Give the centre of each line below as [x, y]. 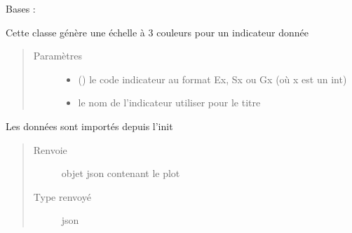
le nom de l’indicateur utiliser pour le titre [169, 103]
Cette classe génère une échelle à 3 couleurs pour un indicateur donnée [157, 32]
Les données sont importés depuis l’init [89, 126]
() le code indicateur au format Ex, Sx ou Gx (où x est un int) [212, 79]
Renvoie [50, 149]
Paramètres [57, 56]
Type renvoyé [62, 196]
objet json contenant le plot [121, 173]
